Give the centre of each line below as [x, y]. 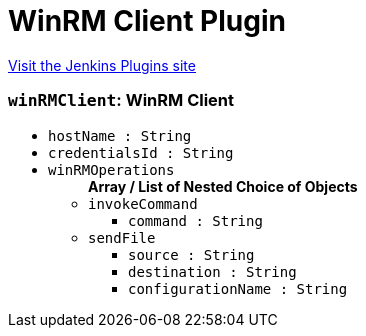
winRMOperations [111, 169]
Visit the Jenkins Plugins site [102, 65]
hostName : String [120, 135]
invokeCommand [143, 203]
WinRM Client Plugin [147, 21]
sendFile [122, 237]
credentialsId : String [141, 152]
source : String [191, 254]
